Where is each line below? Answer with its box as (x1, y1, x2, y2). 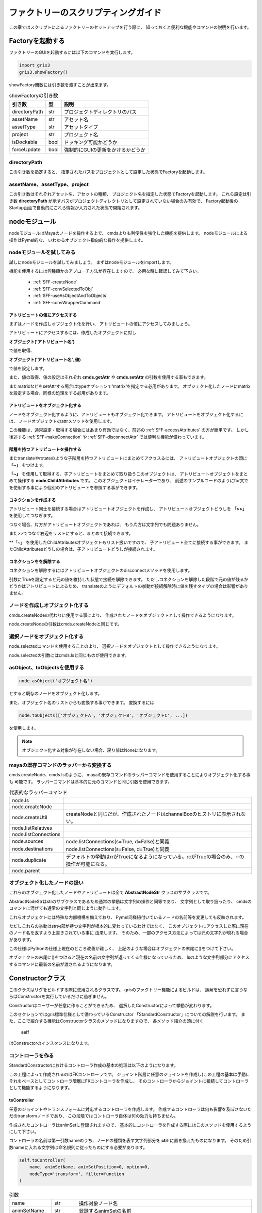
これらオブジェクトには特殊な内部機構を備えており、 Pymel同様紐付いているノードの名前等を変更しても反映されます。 (9, 914, 246, 920)
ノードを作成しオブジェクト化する (9, 602, 89, 609)
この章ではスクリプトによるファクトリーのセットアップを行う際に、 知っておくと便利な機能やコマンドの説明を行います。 (9, 24, 252, 30)
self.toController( (19, 1157, 65, 1163)
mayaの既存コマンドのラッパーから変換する (9, 762, 112, 769)
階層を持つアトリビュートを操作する (9, 446, 82, 452)
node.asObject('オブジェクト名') (19, 678, 93, 684)
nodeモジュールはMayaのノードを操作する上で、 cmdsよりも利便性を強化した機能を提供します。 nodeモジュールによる (9, 230, 248, 236)
